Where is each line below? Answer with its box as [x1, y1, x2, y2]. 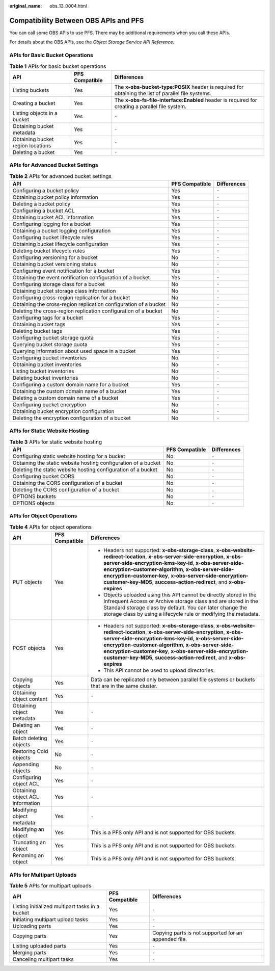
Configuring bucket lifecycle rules [12, 233, 94, 241]
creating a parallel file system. [114, 102, 187, 110]
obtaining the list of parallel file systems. [114, 90, 211, 97]
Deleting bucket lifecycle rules [12, 247, 85, 254]
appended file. [152, 936, 187, 943]
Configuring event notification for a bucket [12, 267, 115, 274]
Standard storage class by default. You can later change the [103, 604, 248, 611]
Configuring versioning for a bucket [12, 254, 98, 261]
